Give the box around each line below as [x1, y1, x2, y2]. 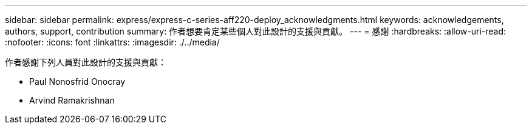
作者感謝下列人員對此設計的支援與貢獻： [5, 57, 166, 67]
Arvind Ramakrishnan [29, 95, 115, 105]
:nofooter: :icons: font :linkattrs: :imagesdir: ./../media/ [5, 37, 220, 47]
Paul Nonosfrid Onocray [29, 76, 126, 87]
